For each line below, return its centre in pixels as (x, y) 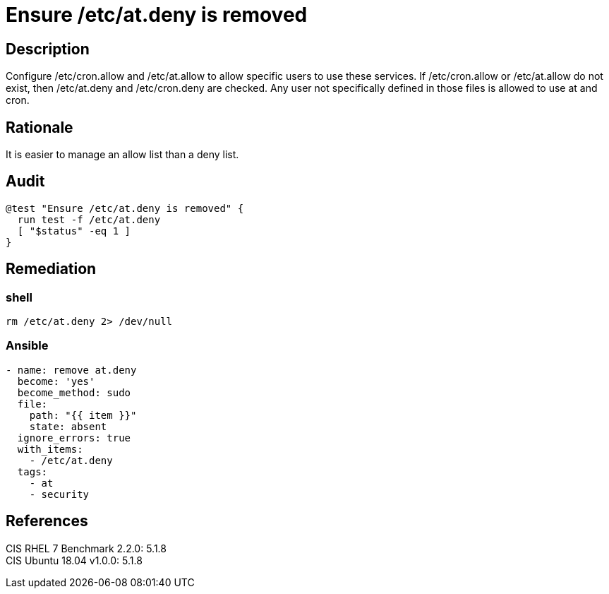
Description (48, 49)
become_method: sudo (74, 392)
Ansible (27, 346)
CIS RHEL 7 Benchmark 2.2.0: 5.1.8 (86, 548)
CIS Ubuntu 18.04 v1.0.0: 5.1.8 (74, 560)
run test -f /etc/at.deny (89, 219)
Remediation (51, 269)
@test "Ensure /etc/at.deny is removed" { (125, 208)
